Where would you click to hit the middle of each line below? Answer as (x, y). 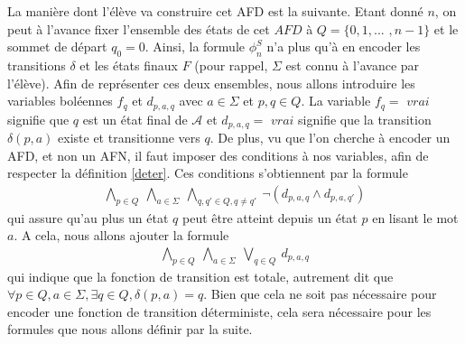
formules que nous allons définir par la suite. (130, 329)
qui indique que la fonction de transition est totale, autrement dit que (200, 276)
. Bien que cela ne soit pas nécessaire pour (320, 294)
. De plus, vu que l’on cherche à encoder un (330, 138)
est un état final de (135, 119)
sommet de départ (57, 46)
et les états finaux (129, 65)
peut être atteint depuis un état (270, 217)
